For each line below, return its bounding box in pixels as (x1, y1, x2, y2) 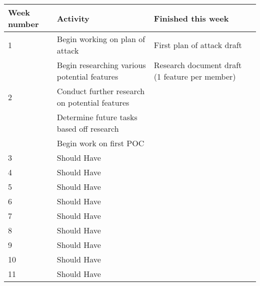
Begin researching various (56, 59, 146, 71)
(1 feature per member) (153, 71, 236, 82)
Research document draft (153, 59, 242, 71)
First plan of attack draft (153, 39, 242, 51)
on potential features (56, 97, 129, 108)
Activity (56, 12, 89, 24)
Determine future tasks (56, 111, 137, 123)
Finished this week (153, 12, 229, 24)
